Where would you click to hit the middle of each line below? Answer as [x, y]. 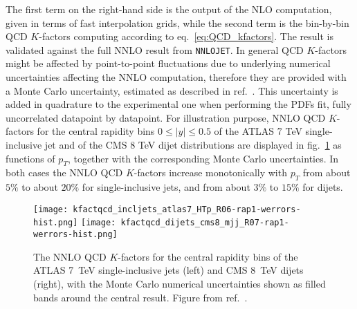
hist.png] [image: [75, 223]
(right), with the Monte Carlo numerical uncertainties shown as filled [180, 283]
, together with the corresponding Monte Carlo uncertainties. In [203, 158]
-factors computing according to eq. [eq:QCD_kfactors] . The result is [186, 36]
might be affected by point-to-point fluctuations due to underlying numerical [168, 63]
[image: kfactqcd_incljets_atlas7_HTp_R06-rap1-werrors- [167, 209]
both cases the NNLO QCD [64, 172]
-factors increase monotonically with [210, 172]
